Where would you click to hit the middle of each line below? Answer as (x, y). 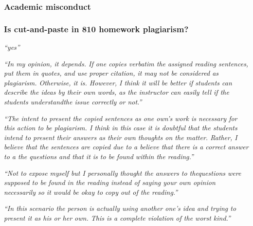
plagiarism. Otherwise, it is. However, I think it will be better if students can (118, 82)
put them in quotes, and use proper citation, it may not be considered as (111, 73)
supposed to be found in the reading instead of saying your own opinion (110, 182)
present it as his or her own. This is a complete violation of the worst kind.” (117, 217)
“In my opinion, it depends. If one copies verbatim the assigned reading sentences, (126, 63)
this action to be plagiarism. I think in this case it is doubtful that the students (121, 128)
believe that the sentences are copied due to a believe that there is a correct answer (126, 147)
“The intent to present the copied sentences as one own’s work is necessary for (121, 118)
